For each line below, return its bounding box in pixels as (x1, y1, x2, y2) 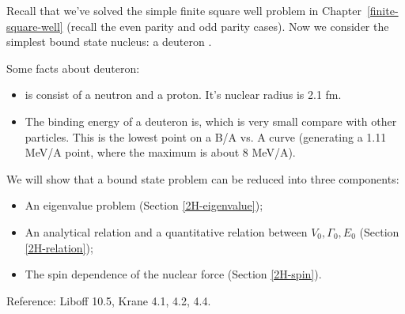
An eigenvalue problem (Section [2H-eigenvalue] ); (25, 197, 263, 214)
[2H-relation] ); (25, 239, 93, 255)
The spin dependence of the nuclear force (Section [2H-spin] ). (25, 266, 322, 282)
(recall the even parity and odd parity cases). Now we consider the (66, 17, 389, 34)
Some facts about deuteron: (6, 59, 140, 76)
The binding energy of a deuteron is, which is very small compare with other (25, 112, 397, 129)
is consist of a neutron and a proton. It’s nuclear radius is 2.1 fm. (25, 86, 342, 103)
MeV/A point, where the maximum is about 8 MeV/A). (25, 144, 296, 161)
